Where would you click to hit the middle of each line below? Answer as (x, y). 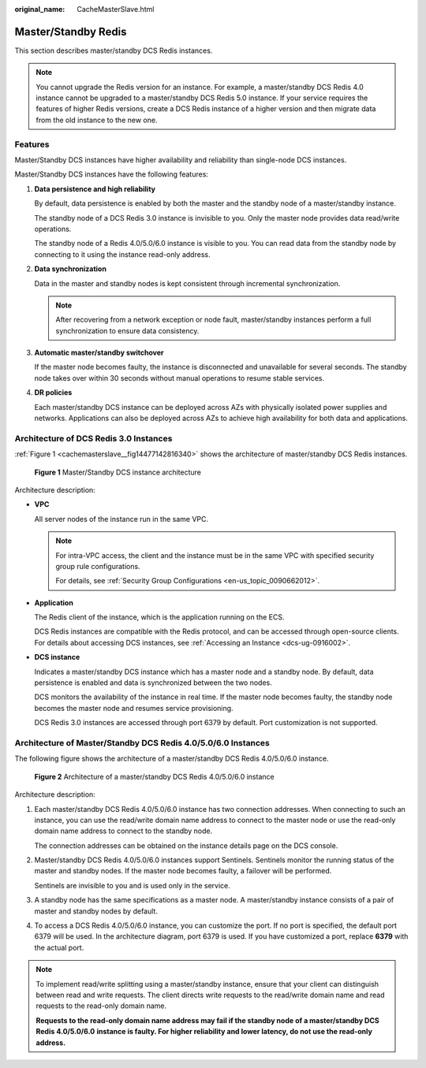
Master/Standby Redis (71, 32)
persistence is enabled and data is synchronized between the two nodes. (153, 683)
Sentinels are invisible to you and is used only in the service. (132, 885)
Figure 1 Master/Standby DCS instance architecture (118, 472)
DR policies (53, 393)
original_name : (40, 9)
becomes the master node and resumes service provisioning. (134, 708)
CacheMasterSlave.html (116, 9)
